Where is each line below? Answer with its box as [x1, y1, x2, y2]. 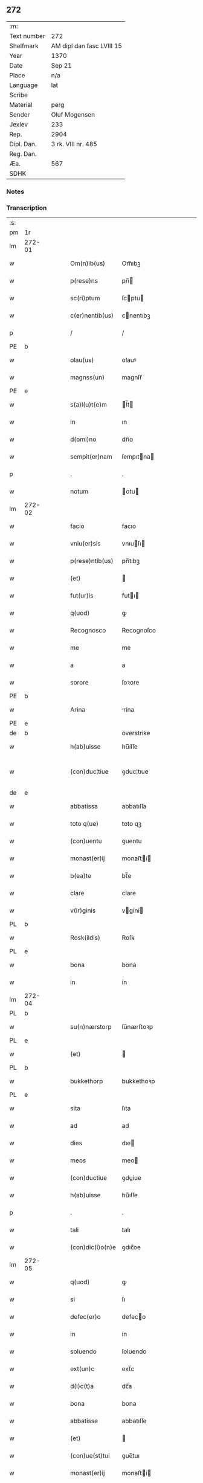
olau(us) [70, 356, 94, 364]
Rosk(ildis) [70, 933, 101, 942]
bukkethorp [70, 1077, 103, 1086]
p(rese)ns [70, 277, 98, 285]
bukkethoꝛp [121, 1077, 155, 1086]
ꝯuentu [121, 837, 142, 845]
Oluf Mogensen [51, 110, 95, 118]
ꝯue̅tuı [121, 1452, 140, 1460]
